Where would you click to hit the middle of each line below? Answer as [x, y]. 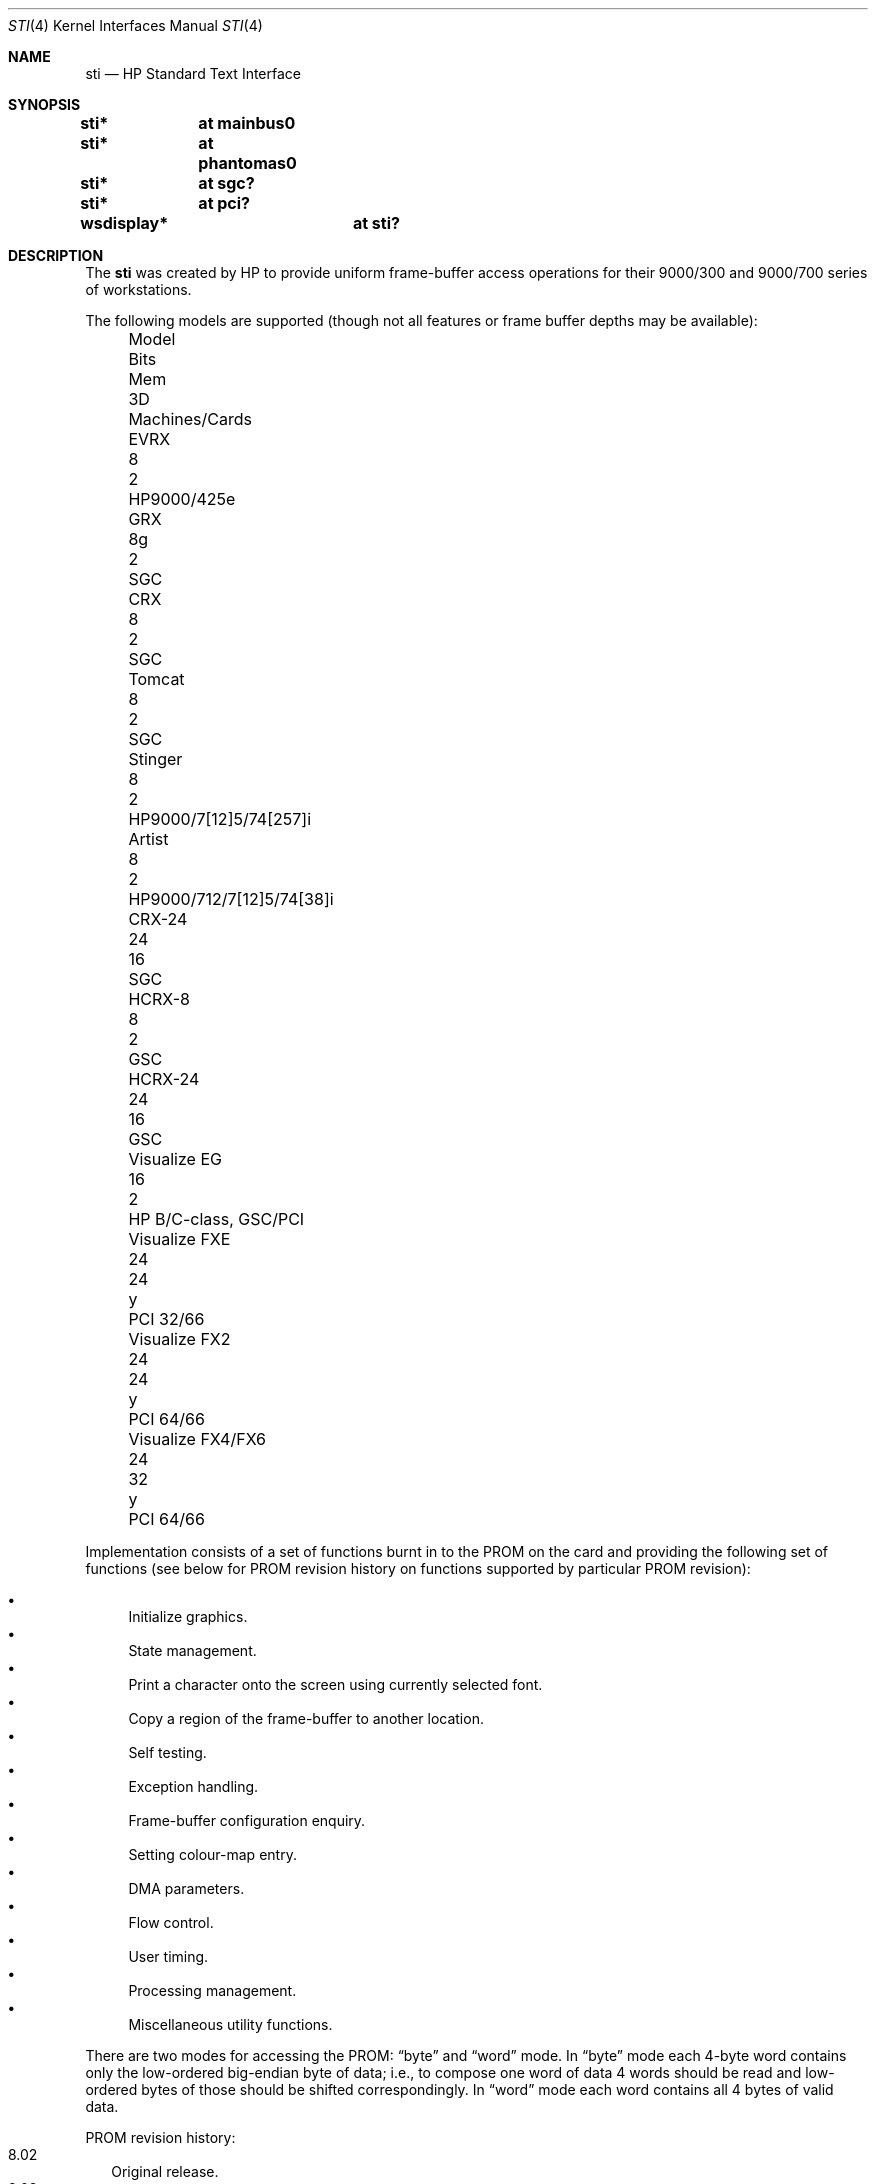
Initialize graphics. [188, 1616]
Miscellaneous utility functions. [230, 2024]
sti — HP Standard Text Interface [193, 73]
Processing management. [212, 1990]
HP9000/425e [182, 499]
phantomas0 [247, 163]
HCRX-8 [159, 999]
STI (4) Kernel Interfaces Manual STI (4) [135, 25]
